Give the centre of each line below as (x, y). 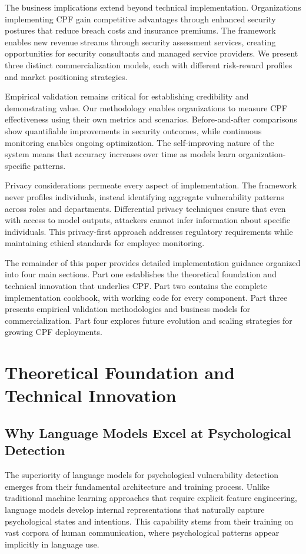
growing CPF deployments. (54, 332)
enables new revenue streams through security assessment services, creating (140, 42)
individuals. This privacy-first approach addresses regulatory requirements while (149, 231)
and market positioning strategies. (66, 76)
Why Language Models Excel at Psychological (148, 432)
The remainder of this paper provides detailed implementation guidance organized (153, 262)
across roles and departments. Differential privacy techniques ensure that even (145, 208)
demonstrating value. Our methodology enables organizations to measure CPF (146, 107)
